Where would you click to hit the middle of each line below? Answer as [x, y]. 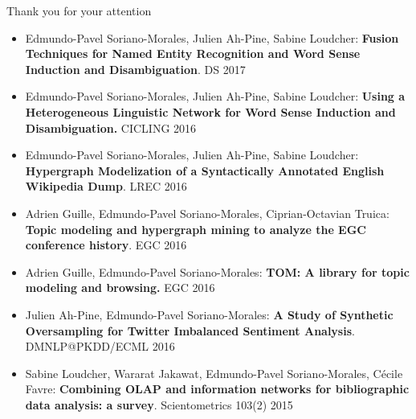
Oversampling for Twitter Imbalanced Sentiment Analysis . [190, 330]
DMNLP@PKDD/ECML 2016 [100, 346]
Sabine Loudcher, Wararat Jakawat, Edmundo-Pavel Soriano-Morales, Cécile [214, 373]
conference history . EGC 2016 [106, 245]
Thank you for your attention [79, 10]
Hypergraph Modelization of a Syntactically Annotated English [205, 170]
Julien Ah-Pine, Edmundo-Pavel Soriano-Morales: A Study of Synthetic [209, 314]
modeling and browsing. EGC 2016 [120, 288]
